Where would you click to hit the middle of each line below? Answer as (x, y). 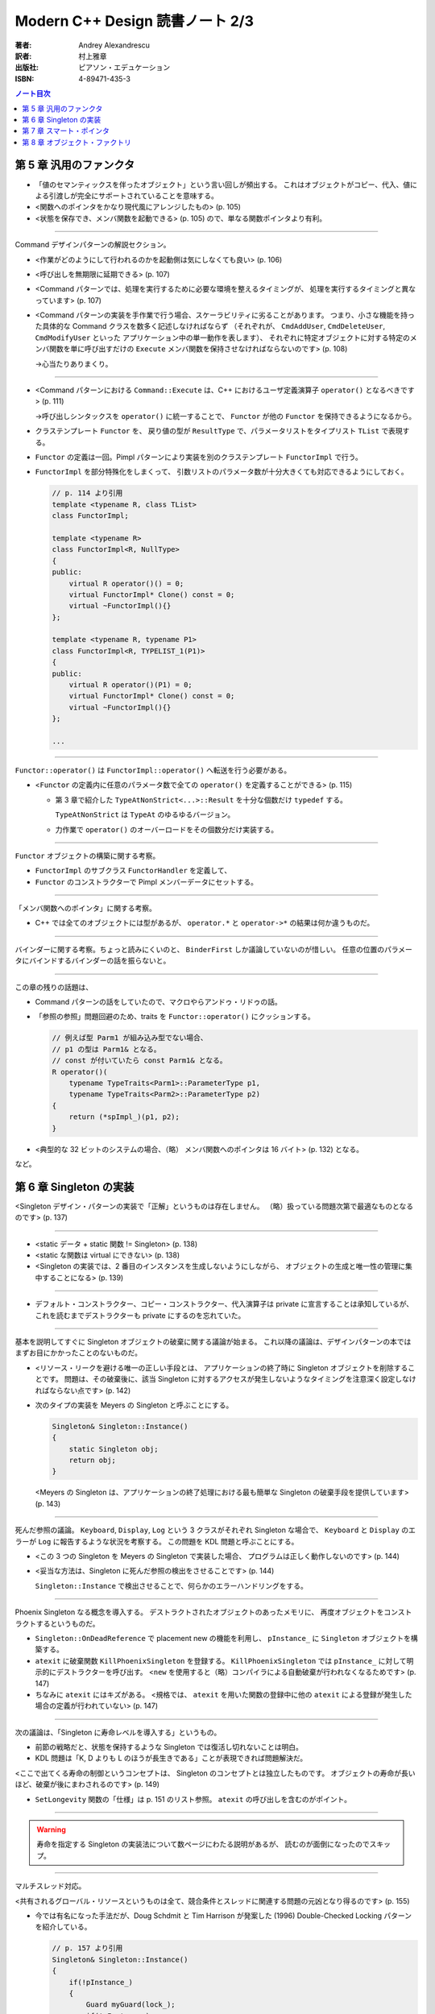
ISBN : (25, 79)
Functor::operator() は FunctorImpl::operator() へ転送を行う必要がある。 (153, 770)
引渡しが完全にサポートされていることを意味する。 (134, 195)
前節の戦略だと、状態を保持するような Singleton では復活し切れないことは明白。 (169, 1747)
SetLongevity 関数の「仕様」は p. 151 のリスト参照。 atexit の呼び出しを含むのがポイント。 (193, 1799)
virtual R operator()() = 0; (126, 583)
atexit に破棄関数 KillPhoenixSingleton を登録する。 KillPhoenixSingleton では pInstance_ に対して (221, 1660)
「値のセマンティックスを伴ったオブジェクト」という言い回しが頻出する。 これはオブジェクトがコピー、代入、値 (223, 184)
